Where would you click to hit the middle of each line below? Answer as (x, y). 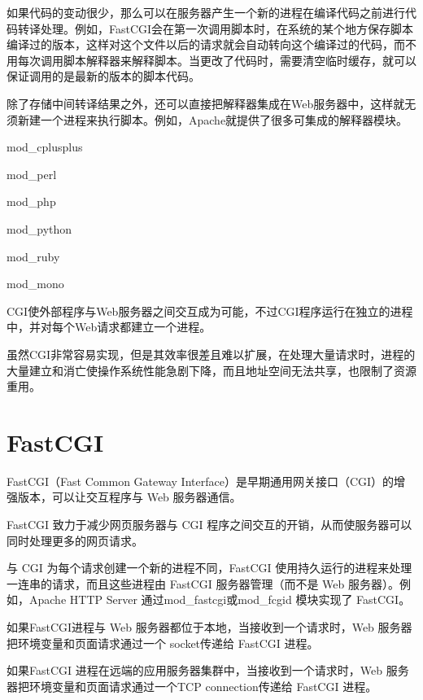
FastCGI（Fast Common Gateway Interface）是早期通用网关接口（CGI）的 (201, 481)
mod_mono (35, 284)
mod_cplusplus (45, 147)
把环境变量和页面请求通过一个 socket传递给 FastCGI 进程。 (163, 643)
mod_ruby (33, 256)
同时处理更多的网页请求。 (75, 540)
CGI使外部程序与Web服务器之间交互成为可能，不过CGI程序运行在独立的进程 (210, 311)
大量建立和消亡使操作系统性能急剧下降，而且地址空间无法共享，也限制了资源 (211, 370)
